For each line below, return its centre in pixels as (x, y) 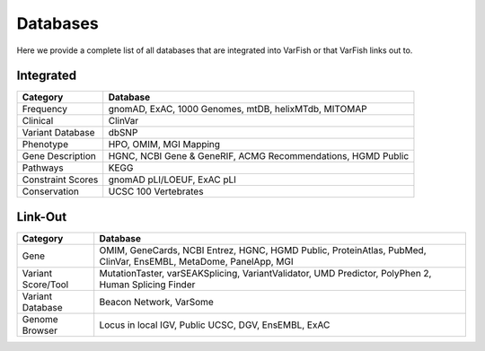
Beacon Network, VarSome (157, 302)
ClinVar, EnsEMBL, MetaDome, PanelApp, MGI (196, 261)
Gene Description (59, 156)
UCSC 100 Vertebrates (156, 191)
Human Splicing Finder (147, 285)
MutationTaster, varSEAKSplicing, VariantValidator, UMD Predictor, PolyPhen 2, (265, 273)
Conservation (51, 191)
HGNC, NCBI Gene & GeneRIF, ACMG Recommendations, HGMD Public (259, 156)
